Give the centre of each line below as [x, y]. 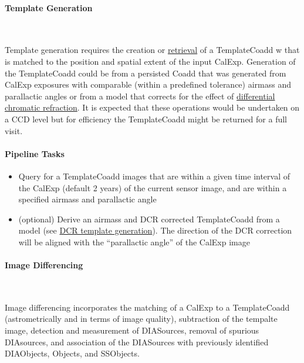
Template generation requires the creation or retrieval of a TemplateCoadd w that [152, 50]
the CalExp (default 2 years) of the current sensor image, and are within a [153, 187]
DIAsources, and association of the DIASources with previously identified [137, 342]
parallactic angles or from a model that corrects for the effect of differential [140, 96]
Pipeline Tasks [35, 153]
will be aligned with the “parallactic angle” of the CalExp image [134, 242]
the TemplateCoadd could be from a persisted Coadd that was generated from [146, 73]
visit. [14, 130]
